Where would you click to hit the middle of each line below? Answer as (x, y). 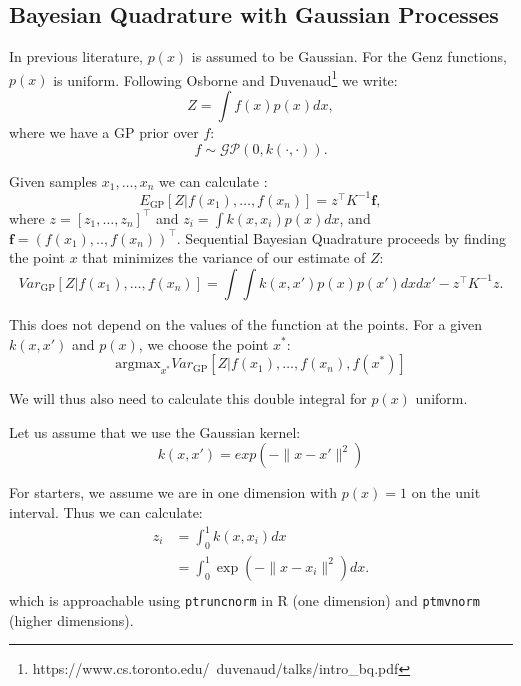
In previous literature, (76, 56)
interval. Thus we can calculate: (106, 511)
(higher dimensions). (71, 619)
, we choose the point (203, 343)
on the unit (446, 492)
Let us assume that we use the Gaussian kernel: (155, 431)
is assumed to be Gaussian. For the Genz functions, (349, 56)
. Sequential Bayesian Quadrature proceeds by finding (341, 237)
